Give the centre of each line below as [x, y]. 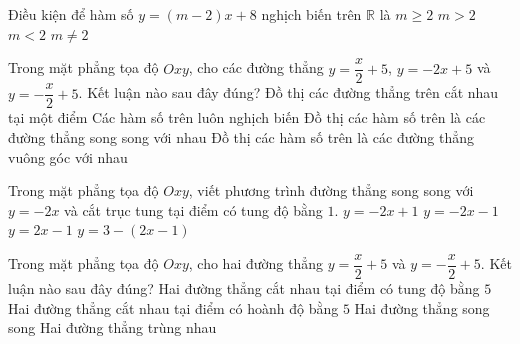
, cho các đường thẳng [256, 67]
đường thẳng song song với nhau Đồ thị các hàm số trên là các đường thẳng [241, 136]
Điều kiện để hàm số [71, 14]
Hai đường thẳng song [422, 307]
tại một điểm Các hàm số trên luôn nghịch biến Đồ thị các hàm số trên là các [247, 117]
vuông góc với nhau [68, 156]
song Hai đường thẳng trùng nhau [112, 327]
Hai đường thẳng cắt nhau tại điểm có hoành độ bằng [173, 307]
